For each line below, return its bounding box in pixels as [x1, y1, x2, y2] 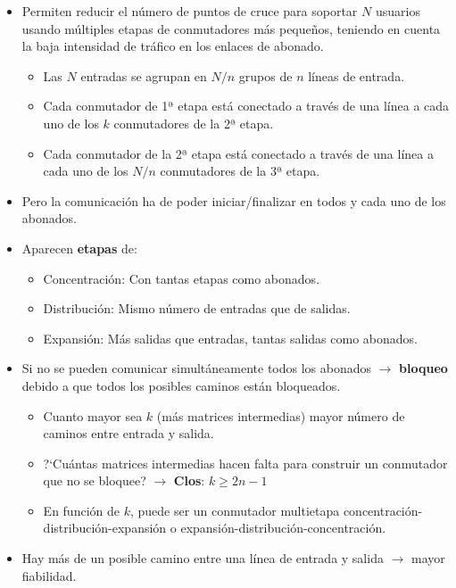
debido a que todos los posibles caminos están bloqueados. [21, 376, 341, 394]
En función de [43, 501, 120, 519]
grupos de [238, 66, 293, 85]
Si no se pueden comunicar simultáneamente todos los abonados [21, 359, 372, 377]
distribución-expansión [43, 518, 167, 537]
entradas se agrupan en [80, 66, 207, 85]
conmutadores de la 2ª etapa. [113, 113, 274, 132]
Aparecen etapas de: [21, 238, 137, 257]
